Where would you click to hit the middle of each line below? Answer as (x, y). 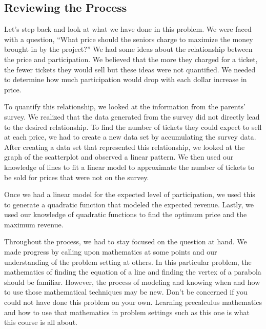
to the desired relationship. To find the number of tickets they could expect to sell (133, 127)
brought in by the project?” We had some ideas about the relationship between (128, 49)
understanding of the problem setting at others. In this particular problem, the (128, 262)
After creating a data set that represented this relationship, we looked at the (125, 147)
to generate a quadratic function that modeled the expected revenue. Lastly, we (129, 204)
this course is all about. (41, 322)
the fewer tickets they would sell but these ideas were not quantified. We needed (130, 69)
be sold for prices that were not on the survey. (77, 177)
